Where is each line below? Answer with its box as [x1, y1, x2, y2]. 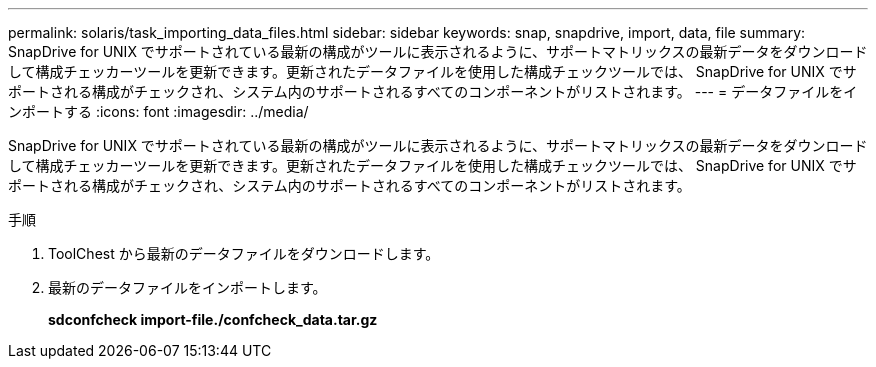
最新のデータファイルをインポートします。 [48, 279, 327, 296]
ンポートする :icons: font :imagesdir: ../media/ [8, 103, 309, 120]
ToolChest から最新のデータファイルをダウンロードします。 [48, 245, 440, 262]
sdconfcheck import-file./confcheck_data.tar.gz [48, 311, 378, 328]
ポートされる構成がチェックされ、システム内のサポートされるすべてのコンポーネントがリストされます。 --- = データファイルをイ [8, 83, 858, 100]
